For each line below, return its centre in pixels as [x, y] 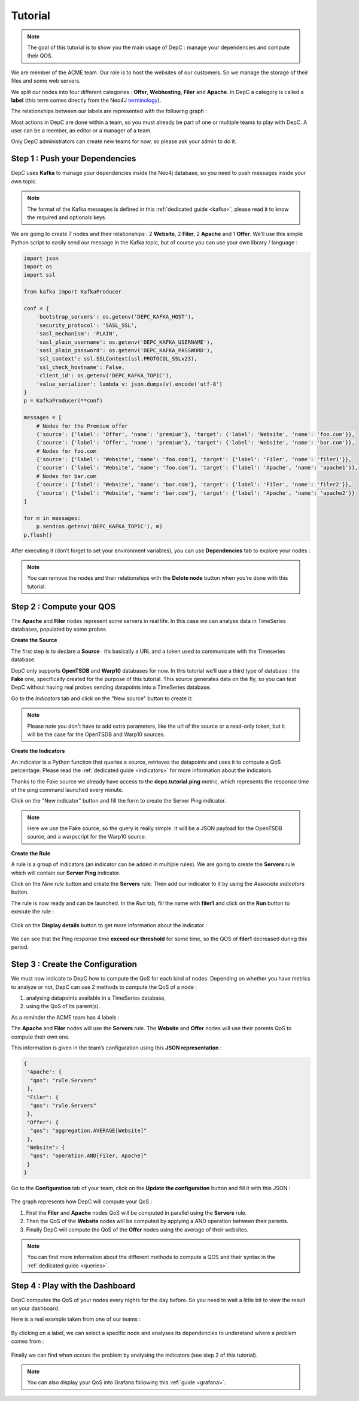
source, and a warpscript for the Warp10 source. [87, 837]
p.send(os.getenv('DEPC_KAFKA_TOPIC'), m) [99, 526]
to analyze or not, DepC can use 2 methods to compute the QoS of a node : [104, 987]
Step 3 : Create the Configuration [74, 964]
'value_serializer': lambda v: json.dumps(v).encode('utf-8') [129, 384]
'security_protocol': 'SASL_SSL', [87, 325]
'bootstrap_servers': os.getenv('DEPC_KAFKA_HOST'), [115, 317]
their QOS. [40, 56]
